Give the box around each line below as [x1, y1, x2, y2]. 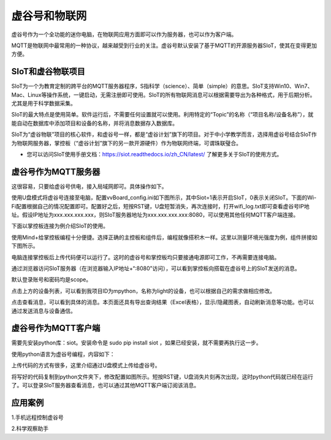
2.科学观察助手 [11, 425, 49, 432]
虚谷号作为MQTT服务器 [11, 166, 101, 177]
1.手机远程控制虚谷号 [11, 414, 64, 421]
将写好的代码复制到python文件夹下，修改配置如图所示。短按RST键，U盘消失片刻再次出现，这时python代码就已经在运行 [11, 373, 314, 380]
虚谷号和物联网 [11, 9, 87, 23]
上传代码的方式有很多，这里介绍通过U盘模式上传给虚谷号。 [11, 362, 161, 369]
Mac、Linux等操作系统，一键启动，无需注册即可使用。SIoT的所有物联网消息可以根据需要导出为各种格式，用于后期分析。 [11, 91, 316, 98]
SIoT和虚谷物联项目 [11, 66, 85, 77]
